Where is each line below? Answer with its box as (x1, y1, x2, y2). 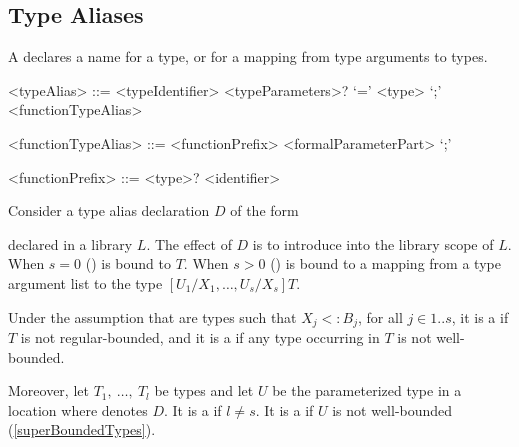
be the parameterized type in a (272, 380, 462, 401)
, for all (358, 306, 403, 327)
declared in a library (8, 233, 133, 254)
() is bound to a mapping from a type (270, 253, 501, 274)
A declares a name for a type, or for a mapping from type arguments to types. (8, 46, 488, 67)
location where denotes (8, 399, 148, 420)
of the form (230, 200, 299, 221)
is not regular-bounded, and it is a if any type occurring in (20, 327, 380, 347)
